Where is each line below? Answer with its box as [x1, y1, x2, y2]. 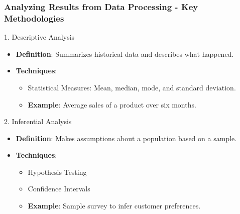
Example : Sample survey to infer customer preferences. [28, 200, 201, 211]
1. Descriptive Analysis [4, 32, 75, 42]
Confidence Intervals [28, 183, 90, 194]
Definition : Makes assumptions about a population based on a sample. [16, 133, 237, 143]
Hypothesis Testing [28, 166, 87, 177]
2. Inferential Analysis [4, 116, 72, 127]
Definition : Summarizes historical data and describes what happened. [16, 48, 234, 59]
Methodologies [4, 12, 64, 24]
